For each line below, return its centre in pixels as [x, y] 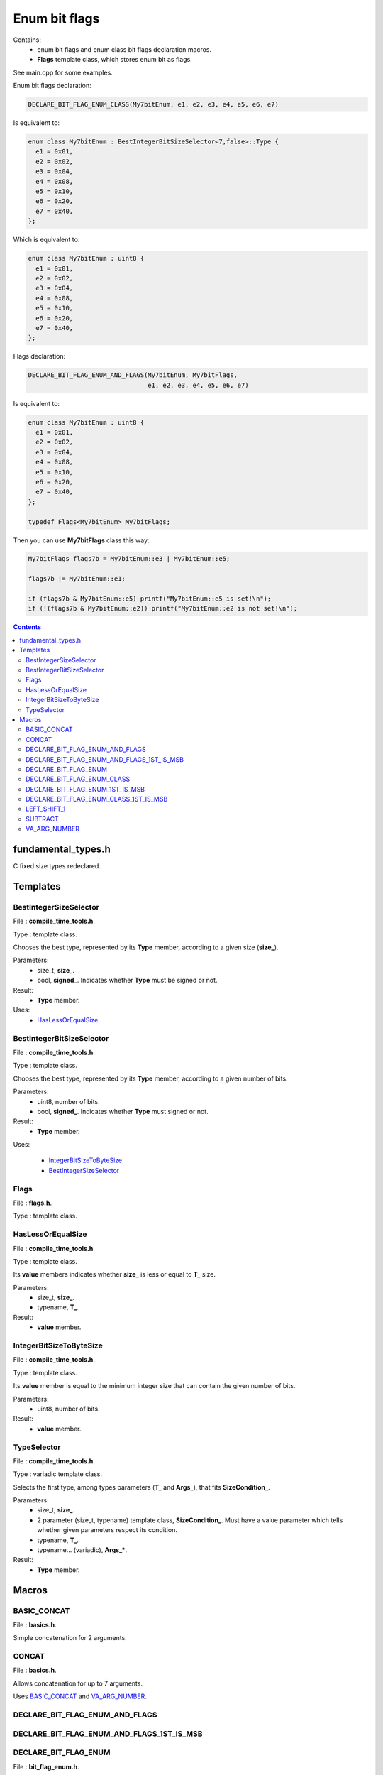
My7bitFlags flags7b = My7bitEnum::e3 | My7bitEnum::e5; [129, 559]
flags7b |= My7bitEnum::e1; [77, 579]
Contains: [27, 40]
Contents [27, 627]
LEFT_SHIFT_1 [46, 809]
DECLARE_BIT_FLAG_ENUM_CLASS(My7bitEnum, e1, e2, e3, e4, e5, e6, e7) [154, 104]
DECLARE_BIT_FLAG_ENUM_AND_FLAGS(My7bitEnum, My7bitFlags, [133, 375]
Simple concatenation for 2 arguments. [70, 1638]
